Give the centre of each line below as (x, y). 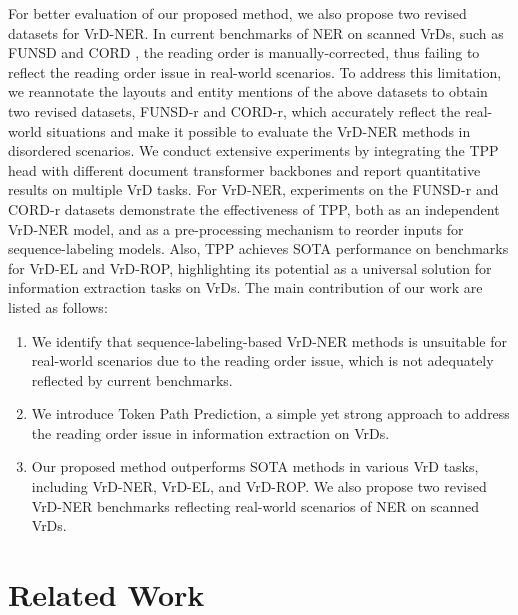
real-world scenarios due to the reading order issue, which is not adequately (262, 360)
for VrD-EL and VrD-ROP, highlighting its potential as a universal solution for (250, 267)
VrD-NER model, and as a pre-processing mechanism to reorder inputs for (236, 228)
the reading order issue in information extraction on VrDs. (210, 432)
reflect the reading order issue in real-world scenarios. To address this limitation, (255, 71)
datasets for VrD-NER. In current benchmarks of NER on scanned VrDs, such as (256, 32)
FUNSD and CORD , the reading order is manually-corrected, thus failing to (244, 52)
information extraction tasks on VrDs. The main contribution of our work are (245, 287)
